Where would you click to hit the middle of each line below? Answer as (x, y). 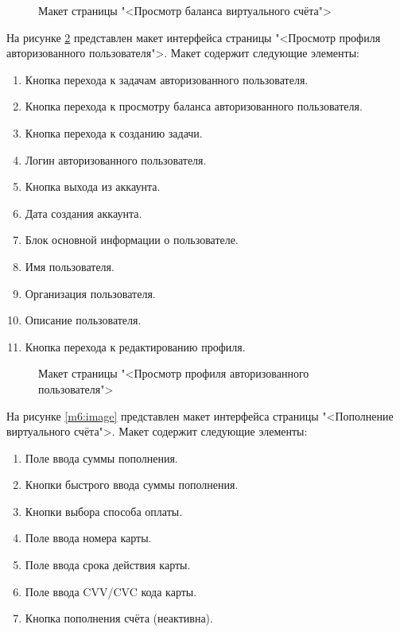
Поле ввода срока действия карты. (108, 565)
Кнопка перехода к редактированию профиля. (135, 346)
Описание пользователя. (83, 320)
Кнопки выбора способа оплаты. (104, 511)
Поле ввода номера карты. (88, 538)
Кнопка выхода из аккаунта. (93, 186)
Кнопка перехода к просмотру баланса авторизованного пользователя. (194, 106)
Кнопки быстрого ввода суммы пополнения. (132, 485)
